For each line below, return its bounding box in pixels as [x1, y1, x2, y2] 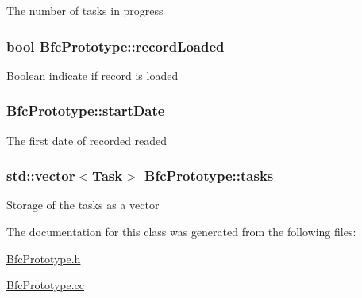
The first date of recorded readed [6, 132, 168, 148]
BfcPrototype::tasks [144, 166, 274, 185]
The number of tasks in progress [6, 2, 164, 18]
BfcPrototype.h [6, 250, 81, 266]
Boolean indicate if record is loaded [6, 67, 179, 83]
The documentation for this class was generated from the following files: [6, 223, 356, 240]
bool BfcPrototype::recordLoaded [6, 36, 225, 55]
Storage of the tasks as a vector [6, 197, 160, 213]
